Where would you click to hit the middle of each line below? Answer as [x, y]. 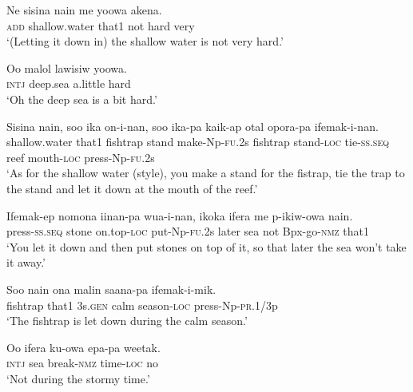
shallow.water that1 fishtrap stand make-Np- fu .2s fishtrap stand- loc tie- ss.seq [198, 142]
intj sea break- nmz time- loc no [83, 363]
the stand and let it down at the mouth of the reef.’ [132, 188]
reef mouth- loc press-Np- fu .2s [81, 157]
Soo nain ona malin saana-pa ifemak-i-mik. [111, 289]
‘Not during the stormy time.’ [78, 378]
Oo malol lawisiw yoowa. [67, 67]
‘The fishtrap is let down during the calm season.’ [127, 321]
